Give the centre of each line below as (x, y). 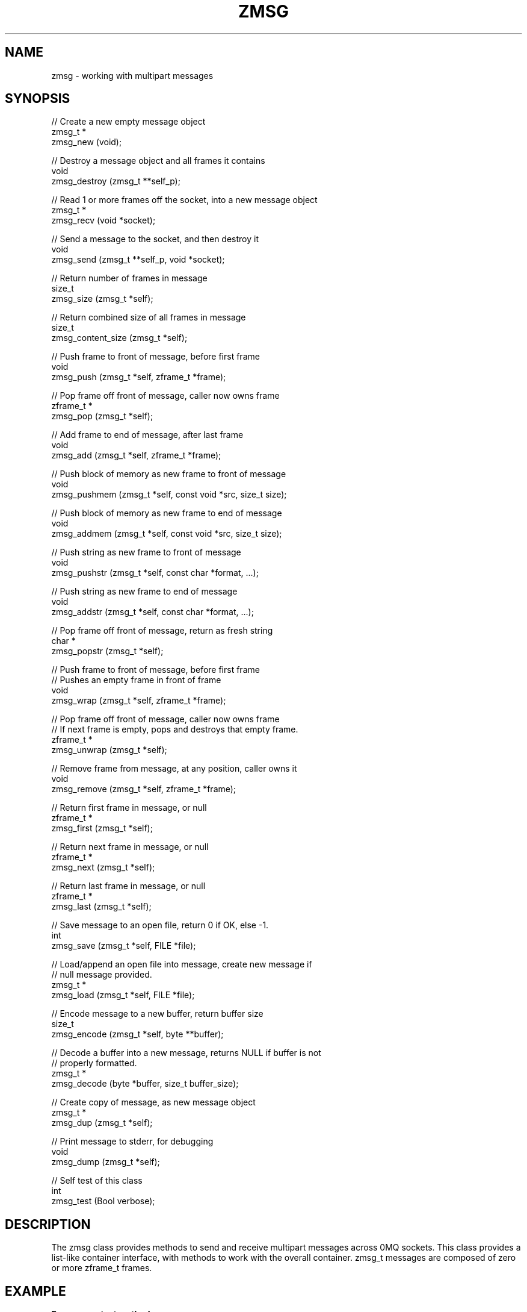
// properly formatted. (94, 1063)
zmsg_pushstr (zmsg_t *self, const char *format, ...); (155, 573)
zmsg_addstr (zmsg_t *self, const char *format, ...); (153, 612)
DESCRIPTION (48, 1224)
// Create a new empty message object (128, 122)
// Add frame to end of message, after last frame (147, 435)
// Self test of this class (97, 1181)
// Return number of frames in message (129, 278)
